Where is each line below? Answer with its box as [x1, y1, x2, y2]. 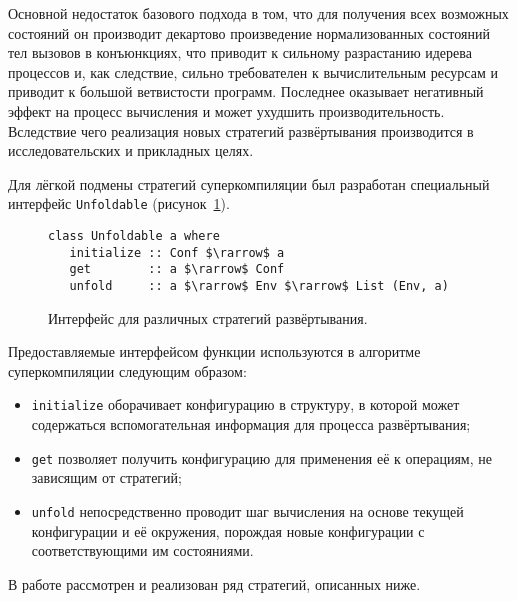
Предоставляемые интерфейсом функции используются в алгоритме [8, 341, 421, 362]
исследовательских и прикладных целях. [8, 140, 254, 161]
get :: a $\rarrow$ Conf [69, 262, 285, 277]
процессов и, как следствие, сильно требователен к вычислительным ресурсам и [8, 61, 498, 82]
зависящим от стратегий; [31, 467, 182, 488]
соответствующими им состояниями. [31, 540, 254, 561]
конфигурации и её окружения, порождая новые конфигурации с [31, 520, 425, 541]
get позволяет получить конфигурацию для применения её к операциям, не [31, 447, 492, 468]
